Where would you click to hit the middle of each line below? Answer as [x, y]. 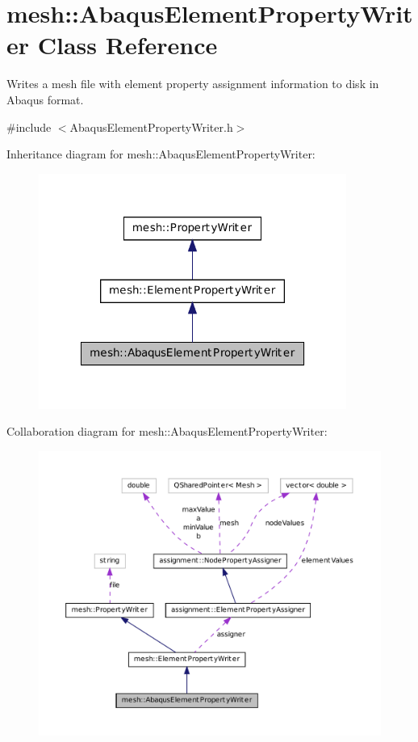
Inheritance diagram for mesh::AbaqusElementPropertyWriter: [161, 154]
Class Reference [127, 45]
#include [29, 126]
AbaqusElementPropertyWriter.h [151, 126]
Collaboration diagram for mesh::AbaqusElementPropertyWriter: [167, 431]
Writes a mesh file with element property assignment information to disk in [193, 84]
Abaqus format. [45, 99]
